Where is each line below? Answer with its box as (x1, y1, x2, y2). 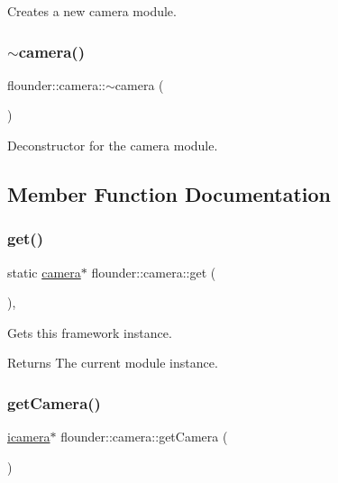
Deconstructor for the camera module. (7, 136, 218, 154)
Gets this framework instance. (7, 323, 172, 342)
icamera (7, 427, 50, 446)
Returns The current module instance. (7, 353, 218, 372)
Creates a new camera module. (7, 2, 177, 20)
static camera (7, 262, 81, 281)
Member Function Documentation (7, 179, 332, 207)
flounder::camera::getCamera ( (60, 427, 228, 446)
